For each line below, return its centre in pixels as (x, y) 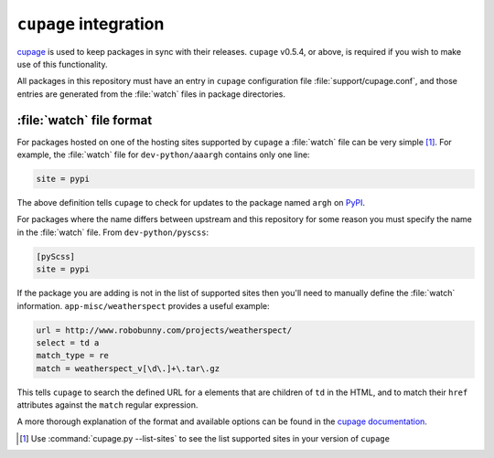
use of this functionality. (63, 64)
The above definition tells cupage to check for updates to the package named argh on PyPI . (191, 202)
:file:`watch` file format (85, 120)
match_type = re (73, 356)
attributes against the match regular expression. (107, 405)
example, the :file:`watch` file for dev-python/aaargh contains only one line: (163, 154)
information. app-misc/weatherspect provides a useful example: (143, 305)
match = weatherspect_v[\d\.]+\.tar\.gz (128, 368)
